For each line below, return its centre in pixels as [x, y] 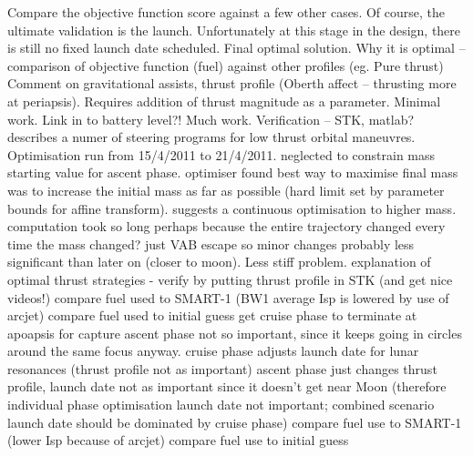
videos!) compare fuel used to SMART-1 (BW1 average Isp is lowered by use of [228, 297]
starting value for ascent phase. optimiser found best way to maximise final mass [233, 172]
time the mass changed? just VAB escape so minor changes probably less [211, 243]
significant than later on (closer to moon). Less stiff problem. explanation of [219, 262]
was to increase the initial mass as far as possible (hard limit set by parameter [226, 190]
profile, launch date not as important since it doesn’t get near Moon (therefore [227, 386]
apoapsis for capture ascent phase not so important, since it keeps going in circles [235, 333]
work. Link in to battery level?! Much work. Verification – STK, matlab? [211, 119]
